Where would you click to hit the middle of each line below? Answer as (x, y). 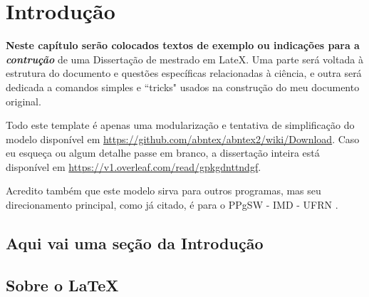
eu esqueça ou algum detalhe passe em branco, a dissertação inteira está (163, 153)
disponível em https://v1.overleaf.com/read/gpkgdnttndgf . (134, 166)
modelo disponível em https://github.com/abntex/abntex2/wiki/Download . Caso (183, 139)
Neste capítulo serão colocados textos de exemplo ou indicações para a (183, 45)
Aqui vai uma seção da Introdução (135, 243)
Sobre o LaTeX (62, 285)
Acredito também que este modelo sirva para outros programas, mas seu (163, 191)
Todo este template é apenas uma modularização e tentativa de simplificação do (180, 125)
